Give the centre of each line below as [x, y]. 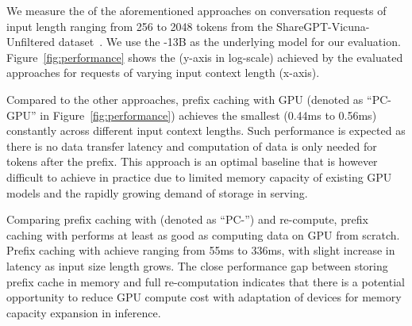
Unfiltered [31, 42]
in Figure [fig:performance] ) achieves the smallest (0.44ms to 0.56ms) [208, 115]
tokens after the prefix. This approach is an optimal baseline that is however [192, 161]
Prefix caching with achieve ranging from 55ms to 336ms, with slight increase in [201, 250]
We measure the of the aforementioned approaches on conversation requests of [196, 10]
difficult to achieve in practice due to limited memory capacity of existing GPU [199, 176]
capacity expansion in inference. [84, 312]
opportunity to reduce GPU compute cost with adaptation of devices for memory [204, 297]
